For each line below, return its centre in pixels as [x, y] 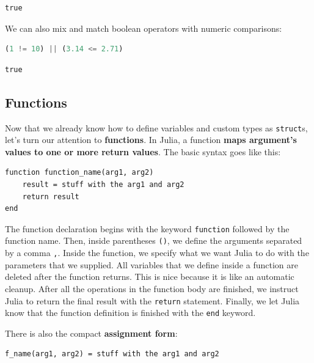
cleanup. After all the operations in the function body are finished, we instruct [152, 288]
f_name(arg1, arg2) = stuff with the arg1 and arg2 [112, 354]
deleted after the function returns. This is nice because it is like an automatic [150, 277]
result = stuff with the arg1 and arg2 [103, 185]
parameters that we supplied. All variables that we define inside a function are [152, 264]
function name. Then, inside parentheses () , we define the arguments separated [154, 240]
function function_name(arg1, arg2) [79, 173]
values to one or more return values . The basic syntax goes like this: [143, 151]
